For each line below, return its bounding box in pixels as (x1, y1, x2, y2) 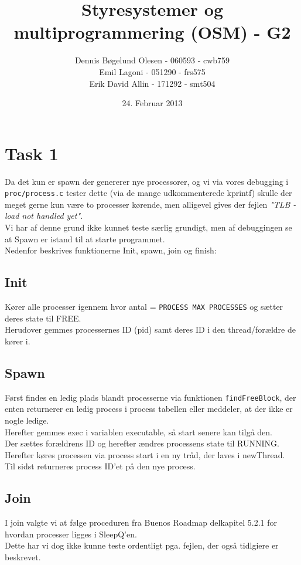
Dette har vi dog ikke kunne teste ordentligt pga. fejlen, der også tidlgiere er (5, 539, 279, 552)
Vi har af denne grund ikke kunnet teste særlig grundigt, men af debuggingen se (5, 221, 292, 234)
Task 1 (5, 141, 59, 165)
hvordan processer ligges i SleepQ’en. (5, 527, 137, 540)
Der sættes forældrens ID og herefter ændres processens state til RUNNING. (5, 437, 279, 449)
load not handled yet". (5, 209, 83, 222)
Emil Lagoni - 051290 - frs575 (99, 65, 206, 77)
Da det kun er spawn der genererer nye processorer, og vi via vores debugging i (5, 175, 289, 187)
